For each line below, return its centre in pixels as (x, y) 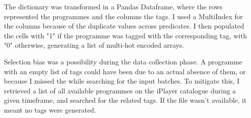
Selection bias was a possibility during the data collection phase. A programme (123, 61)
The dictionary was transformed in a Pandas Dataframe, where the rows (113, 6)
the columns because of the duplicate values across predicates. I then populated (124, 26)
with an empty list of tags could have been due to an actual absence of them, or (125, 71)
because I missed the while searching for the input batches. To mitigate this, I (122, 81)
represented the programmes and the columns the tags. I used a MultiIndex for (124, 16)
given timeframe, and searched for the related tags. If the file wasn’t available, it (125, 100)
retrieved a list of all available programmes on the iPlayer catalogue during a (120, 90)
